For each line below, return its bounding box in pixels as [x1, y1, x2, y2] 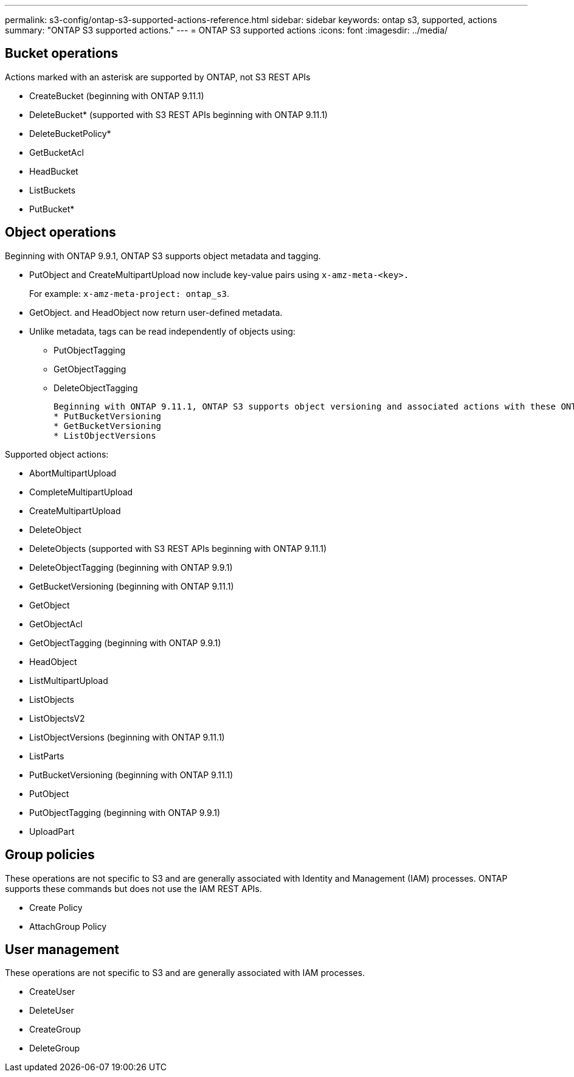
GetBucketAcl [29, 147, 84, 158]
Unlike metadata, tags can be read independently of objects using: [29, 326, 296, 336]
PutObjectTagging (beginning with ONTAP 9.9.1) [29, 807, 221, 818]
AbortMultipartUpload [29, 467, 117, 478]
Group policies [5, 847, 95, 863]
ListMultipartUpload [29, 675, 108, 686]
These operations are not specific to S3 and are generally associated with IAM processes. [5, 967, 365, 978]
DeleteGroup [29, 1043, 80, 1054]
